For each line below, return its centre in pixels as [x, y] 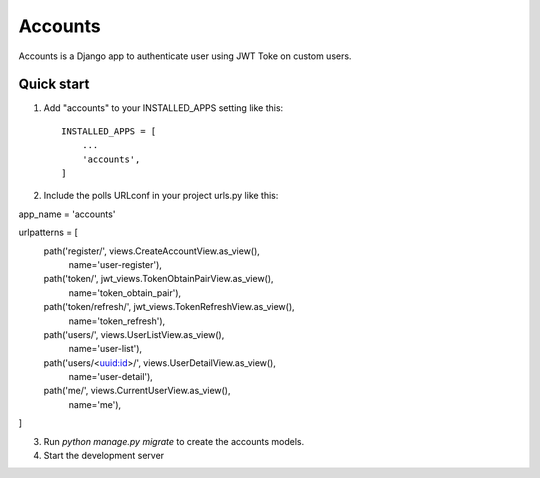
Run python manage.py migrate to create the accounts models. [174, 441]
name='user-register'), [115, 264]
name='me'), [95, 404]
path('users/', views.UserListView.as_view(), [134, 334]
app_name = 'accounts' [67, 214]
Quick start [54, 84]
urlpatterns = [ [48, 232]
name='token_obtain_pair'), [125, 292]
